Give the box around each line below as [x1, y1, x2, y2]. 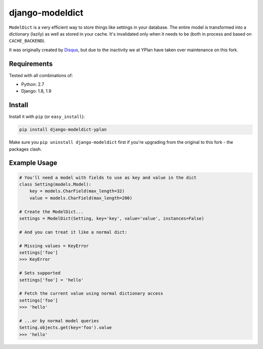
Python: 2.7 [21, 81, 44, 87]
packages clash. [9, 146, 42, 152]
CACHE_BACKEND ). [9, 38, 46, 44]
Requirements [9, 59, 53, 68]
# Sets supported [19, 271, 61, 276]
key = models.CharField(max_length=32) [29, 188, 125, 194]
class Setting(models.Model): [19, 182, 92, 187]
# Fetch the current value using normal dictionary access [19, 291, 163, 296]
